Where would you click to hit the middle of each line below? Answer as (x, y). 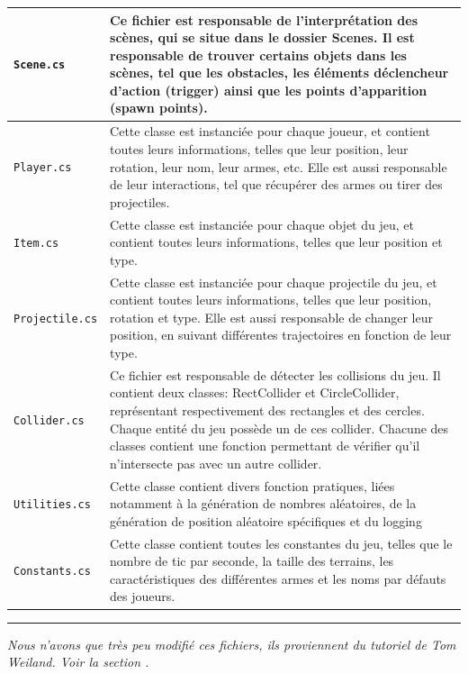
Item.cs (36, 244)
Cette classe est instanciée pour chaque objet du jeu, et (262, 224)
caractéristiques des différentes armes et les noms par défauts (278, 578)
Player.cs (43, 168)
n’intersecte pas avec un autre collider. (216, 463)
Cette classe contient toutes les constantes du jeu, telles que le (281, 543)
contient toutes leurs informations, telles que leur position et (276, 242)
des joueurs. (143, 596)
